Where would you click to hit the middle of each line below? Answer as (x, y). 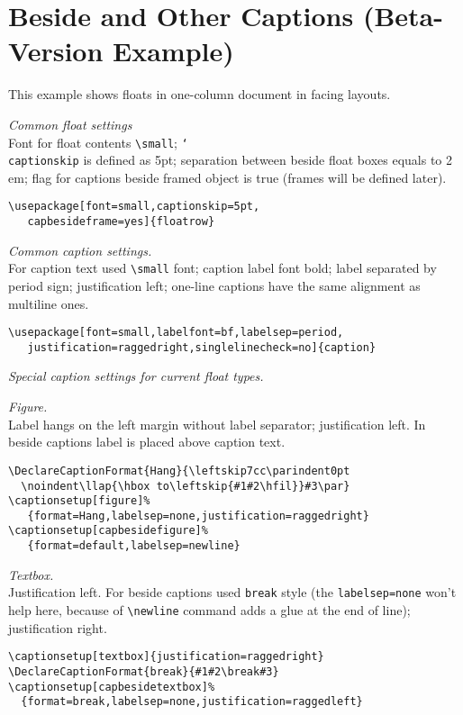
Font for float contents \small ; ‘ (98, 142)
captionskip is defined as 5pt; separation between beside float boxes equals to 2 (230, 160)
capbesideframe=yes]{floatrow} (121, 222)
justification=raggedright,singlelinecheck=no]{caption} (202, 347)
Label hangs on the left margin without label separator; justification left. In (217, 424)
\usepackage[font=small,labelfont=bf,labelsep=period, (176, 333)
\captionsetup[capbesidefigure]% (108, 531)
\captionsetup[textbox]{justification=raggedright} (166, 657)
